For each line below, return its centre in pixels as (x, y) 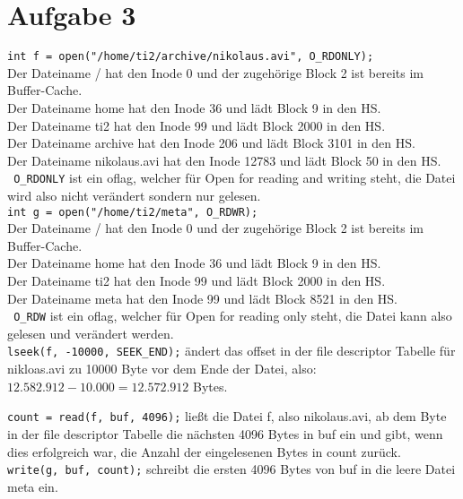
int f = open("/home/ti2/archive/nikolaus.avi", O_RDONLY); (191, 57)
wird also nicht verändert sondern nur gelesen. (134, 195)
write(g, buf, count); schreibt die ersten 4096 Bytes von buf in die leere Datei (231, 469)
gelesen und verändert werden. (91, 333)
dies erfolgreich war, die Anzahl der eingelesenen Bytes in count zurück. (204, 451)
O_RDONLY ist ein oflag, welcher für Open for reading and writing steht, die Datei (235, 178)
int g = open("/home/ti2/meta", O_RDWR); (133, 212)
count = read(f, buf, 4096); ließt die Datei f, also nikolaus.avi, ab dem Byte (227, 416)
